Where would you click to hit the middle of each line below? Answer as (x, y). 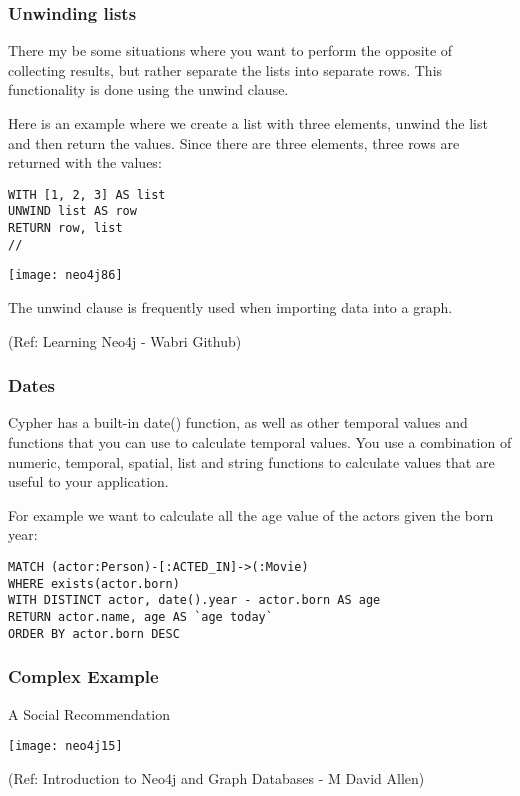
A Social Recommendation (89, 713)
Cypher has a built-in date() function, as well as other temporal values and (238, 422)
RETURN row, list (65, 228)
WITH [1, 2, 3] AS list (87, 194)
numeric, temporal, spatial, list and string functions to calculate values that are (251, 461)
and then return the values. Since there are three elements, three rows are (234, 142)
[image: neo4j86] (65, 275)
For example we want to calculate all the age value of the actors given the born (251, 514)
